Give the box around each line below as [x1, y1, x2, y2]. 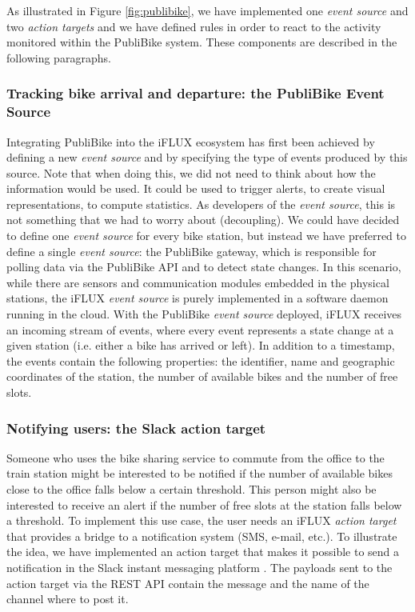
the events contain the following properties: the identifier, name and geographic [6, 352, 395, 369]
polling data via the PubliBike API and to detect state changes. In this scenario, [6, 258, 401, 275]
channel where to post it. [6, 590, 129, 607]
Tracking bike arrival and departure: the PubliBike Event [6, 83, 385, 103]
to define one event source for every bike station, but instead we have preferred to [6, 227, 407, 244]
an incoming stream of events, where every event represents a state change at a [6, 321, 394, 338]
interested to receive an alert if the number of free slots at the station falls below [6, 496, 402, 513]
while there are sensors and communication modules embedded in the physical [6, 274, 389, 290]
